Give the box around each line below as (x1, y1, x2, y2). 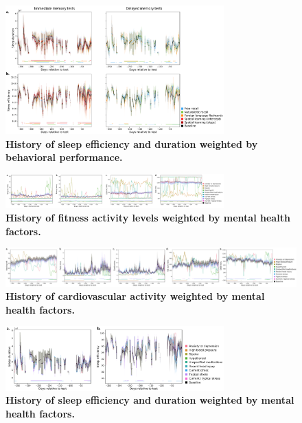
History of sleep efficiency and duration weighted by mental (5, 393, 294, 407)
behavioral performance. (5, 150, 123, 164)
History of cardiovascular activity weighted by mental (5, 289, 265, 303)
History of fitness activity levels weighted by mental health (5, 210, 290, 224)
